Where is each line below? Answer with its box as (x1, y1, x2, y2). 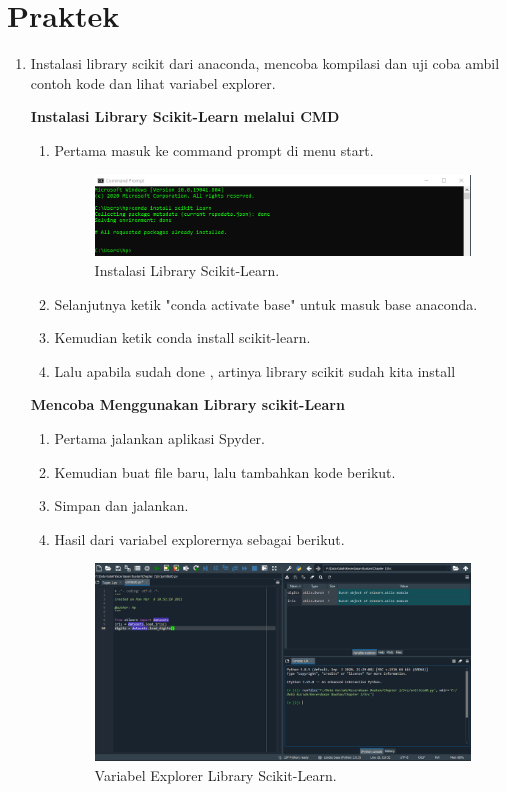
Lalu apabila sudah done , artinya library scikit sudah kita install (54, 360, 456, 381)
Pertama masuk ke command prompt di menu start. (54, 139, 374, 160)
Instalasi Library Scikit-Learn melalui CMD (30, 106, 340, 127)
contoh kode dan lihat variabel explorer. (30, 72, 276, 93)
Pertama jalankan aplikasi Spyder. (54, 428, 265, 449)
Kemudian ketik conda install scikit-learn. (54, 327, 311, 348)
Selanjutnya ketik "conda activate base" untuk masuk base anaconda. (54, 293, 478, 314)
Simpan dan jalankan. (54, 495, 189, 516)
